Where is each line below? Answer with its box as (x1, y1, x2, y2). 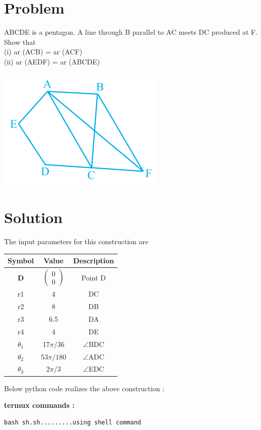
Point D (81, 272, 106, 282)
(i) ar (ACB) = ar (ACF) (4, 46, 83, 57)
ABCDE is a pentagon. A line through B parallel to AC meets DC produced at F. (4, 27, 258, 37)
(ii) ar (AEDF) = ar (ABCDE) (4, 56, 100, 66)
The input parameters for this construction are (4, 236, 149, 247)
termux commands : (4, 400, 75, 410)
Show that (4, 36, 36, 47)
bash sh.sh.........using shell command (4, 418, 142, 426)
